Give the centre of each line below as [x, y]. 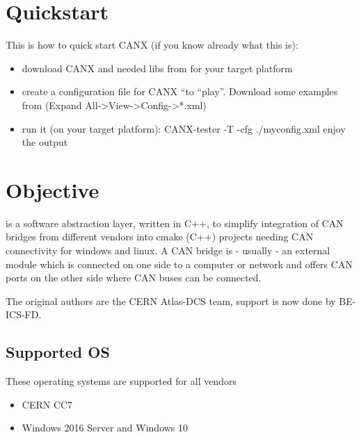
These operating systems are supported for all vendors [121, 381]
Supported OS [58, 352]
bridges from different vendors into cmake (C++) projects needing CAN [160, 237]
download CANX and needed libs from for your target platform [157, 68]
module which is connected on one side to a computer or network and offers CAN [179, 264]
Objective [53, 189]
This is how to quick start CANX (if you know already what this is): [152, 45]
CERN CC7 [47, 404]
